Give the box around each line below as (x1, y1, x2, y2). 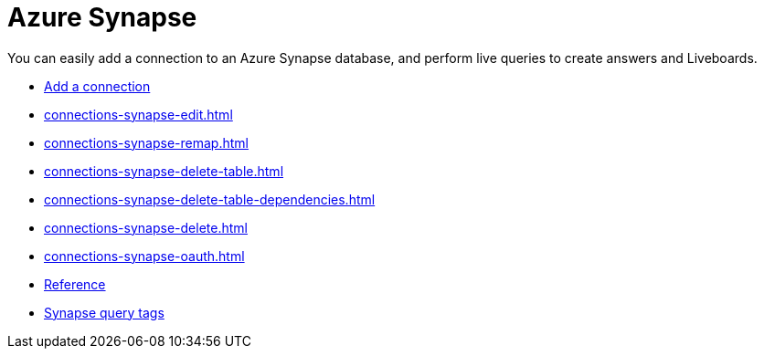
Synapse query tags (44, 304, 164, 320)
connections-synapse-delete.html (44, 219, 248, 236)
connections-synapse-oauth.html (44, 247, 245, 264)
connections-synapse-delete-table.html (44, 162, 284, 179)
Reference (44, 276, 106, 292)
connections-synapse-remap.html (44, 134, 249, 151)
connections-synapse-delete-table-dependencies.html (44, 191, 376, 207)
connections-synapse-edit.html (44, 106, 233, 122)
